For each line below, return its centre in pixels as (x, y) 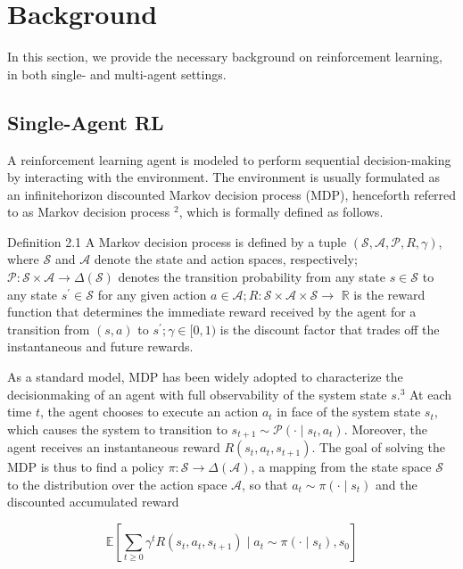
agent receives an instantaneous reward (114, 447)
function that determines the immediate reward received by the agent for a (212, 312)
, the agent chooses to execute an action (149, 412)
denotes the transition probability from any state (252, 277)
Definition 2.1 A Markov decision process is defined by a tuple (177, 241)
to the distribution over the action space (117, 484)
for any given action (152, 294)
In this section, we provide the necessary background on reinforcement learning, (225, 57)
